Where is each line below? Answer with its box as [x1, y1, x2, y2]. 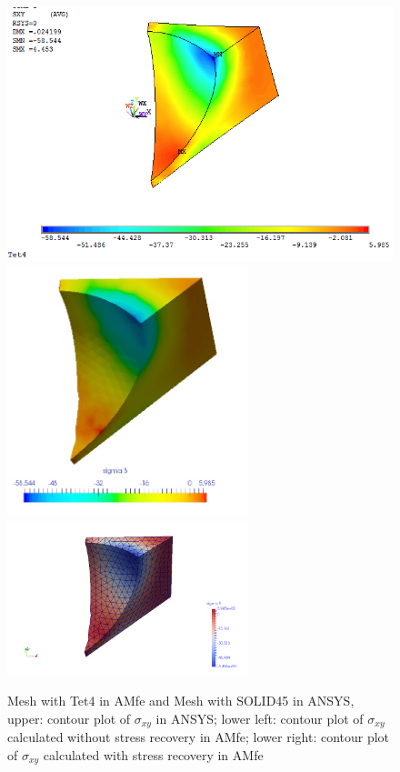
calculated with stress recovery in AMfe [43, 746, 264, 765]
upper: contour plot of [7, 708, 131, 727]
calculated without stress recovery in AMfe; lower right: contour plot [7, 727, 390, 747]
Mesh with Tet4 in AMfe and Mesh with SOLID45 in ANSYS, [7, 691, 355, 710]
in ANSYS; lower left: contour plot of [155, 708, 364, 727]
